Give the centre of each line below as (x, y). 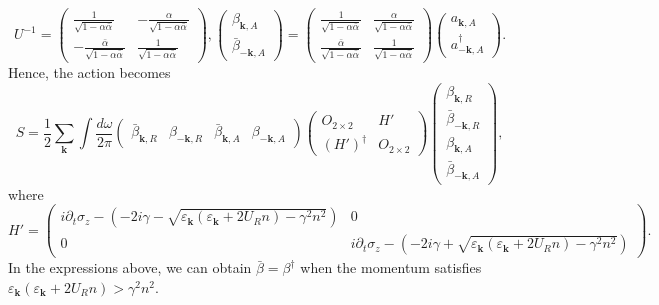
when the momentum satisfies (391, 267)
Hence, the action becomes (89, 72)
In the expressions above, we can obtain (130, 267)
